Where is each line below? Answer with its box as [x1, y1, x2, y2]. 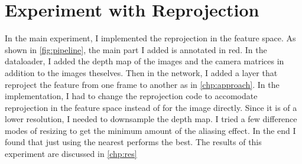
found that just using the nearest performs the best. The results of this [5, 136, 262, 148]
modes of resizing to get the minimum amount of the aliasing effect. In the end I [5, 124, 296, 136]
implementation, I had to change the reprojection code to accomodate [5, 90, 258, 102]
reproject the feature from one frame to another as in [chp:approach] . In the [5, 78, 280, 90]
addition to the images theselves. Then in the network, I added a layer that [5, 66, 278, 78]
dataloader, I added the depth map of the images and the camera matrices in [5, 55, 284, 67]
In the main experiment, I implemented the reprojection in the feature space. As [5, 32, 296, 44]
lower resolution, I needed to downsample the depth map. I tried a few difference [5, 113, 297, 125]
